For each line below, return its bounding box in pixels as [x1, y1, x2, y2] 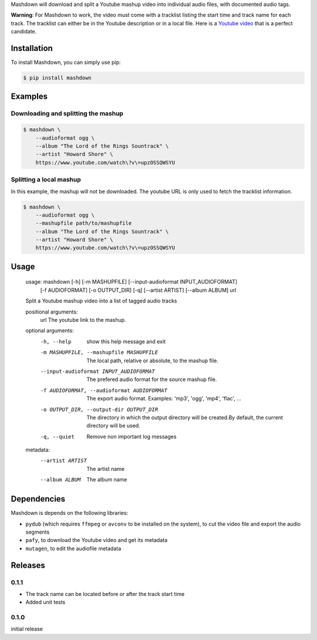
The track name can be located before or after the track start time [25, 590, 185, 597]
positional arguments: [25, 308, 78, 315]
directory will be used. [86, 422, 140, 429]
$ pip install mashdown [23, 75, 92, 82]
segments [25, 528, 50, 535]
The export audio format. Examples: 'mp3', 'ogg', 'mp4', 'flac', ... [86, 395, 242, 402]
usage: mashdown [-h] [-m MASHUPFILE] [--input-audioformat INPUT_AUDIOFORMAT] [25, 278, 238, 285]
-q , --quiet [40, 433, 75, 440]
